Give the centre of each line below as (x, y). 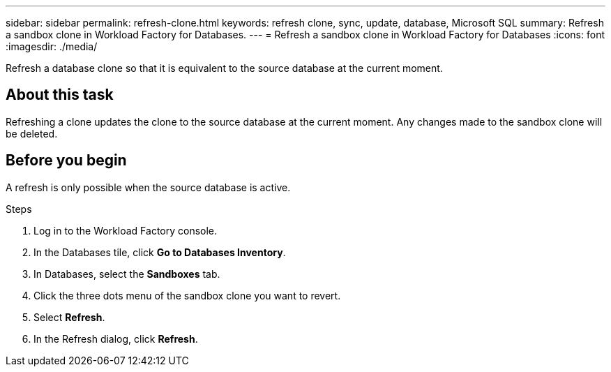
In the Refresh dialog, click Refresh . (116, 338)
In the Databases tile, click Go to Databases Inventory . (160, 252)
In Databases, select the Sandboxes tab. (127, 274)
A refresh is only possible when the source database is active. (148, 187)
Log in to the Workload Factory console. (126, 230)
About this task (60, 95)
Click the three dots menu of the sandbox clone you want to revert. (187, 295)
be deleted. (32, 133)
